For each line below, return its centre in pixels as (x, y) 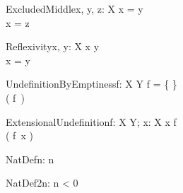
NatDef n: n (30, 159)
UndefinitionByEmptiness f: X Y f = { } (91, 84)
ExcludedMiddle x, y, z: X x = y (75, 8)
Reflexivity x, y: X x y (53, 46)
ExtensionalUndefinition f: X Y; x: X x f (91, 121)
